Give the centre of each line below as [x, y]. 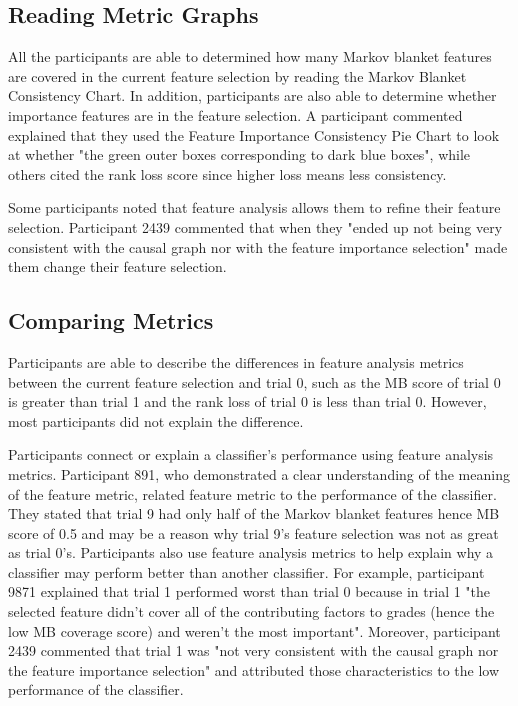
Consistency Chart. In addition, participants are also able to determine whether [252, 95]
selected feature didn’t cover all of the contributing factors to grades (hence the [251, 611]
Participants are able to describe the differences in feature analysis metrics [236, 361]
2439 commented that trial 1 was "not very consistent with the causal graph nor [253, 650]
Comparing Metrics [111, 320]
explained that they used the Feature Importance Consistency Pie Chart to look [254, 134]
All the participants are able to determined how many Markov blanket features [250, 56]
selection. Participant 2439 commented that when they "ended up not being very [255, 226]
